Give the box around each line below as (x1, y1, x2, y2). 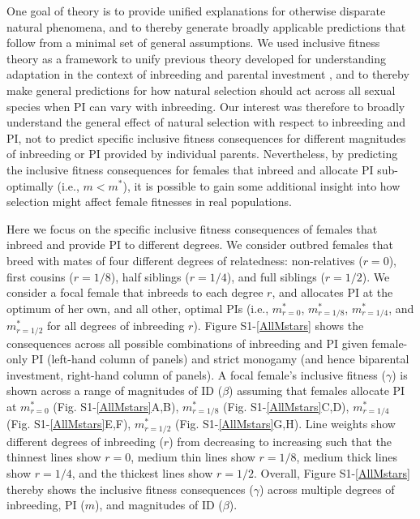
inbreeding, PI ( (6, 496, 85, 513)
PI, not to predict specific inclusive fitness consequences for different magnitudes (6, 129, 406, 146)
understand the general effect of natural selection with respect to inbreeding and (6, 114, 405, 131)
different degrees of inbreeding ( (6, 432, 164, 449)
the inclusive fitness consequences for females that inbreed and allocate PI (6, 161, 374, 178)
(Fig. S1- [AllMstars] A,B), (53, 397, 179, 414)
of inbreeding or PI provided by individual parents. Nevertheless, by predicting (6, 145, 398, 162)
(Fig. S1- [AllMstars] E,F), (6, 415, 131, 432)
